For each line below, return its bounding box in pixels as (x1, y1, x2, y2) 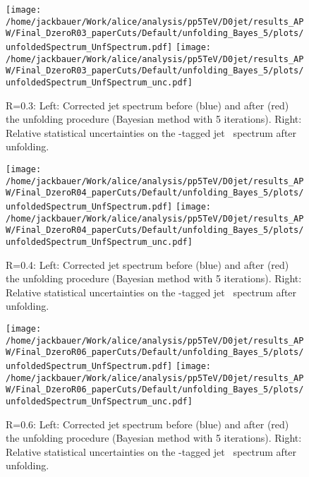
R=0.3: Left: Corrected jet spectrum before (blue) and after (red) (6, 97, 289, 112)
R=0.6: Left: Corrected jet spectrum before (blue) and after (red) (6, 416, 289, 431)
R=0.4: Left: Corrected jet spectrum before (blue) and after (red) (6, 257, 289, 272)
